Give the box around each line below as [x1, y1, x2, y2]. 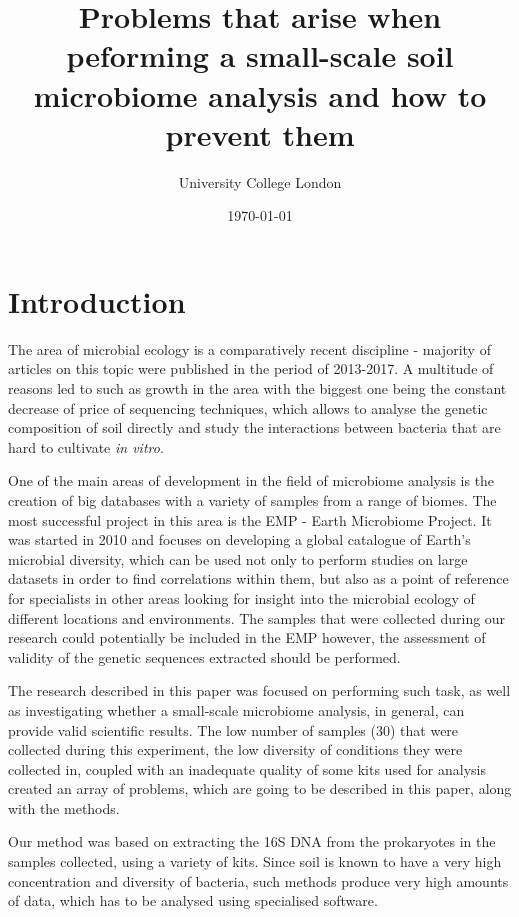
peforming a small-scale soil [66, 35, 454, 76]
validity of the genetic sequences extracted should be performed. [8, 646, 401, 667]
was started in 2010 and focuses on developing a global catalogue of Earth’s [8, 529, 471, 550]
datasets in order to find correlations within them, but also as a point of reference [8, 568, 509, 589]
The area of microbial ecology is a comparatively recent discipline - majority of [8, 338, 491, 359]
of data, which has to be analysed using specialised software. [8, 890, 378, 911]
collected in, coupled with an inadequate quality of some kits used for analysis [8, 758, 486, 779]
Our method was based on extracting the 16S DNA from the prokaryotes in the [8, 831, 496, 852]
